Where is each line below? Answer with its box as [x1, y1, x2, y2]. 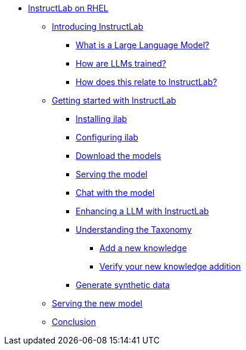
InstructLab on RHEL [28, 3, 108, 13]
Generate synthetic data [76, 280, 170, 290]
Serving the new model [52, 298, 143, 308]
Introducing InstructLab [52, 21, 144, 32]
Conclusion [52, 317, 96, 327]
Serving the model [76, 169, 148, 179]
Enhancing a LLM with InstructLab [76, 206, 209, 216]
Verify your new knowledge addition [99, 261, 241, 271]
